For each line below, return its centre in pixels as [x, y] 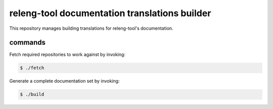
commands [27, 43]
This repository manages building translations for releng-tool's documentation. [92, 28]
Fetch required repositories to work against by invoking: [67, 54]
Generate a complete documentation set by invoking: [64, 81]
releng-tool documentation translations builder [110, 13]
